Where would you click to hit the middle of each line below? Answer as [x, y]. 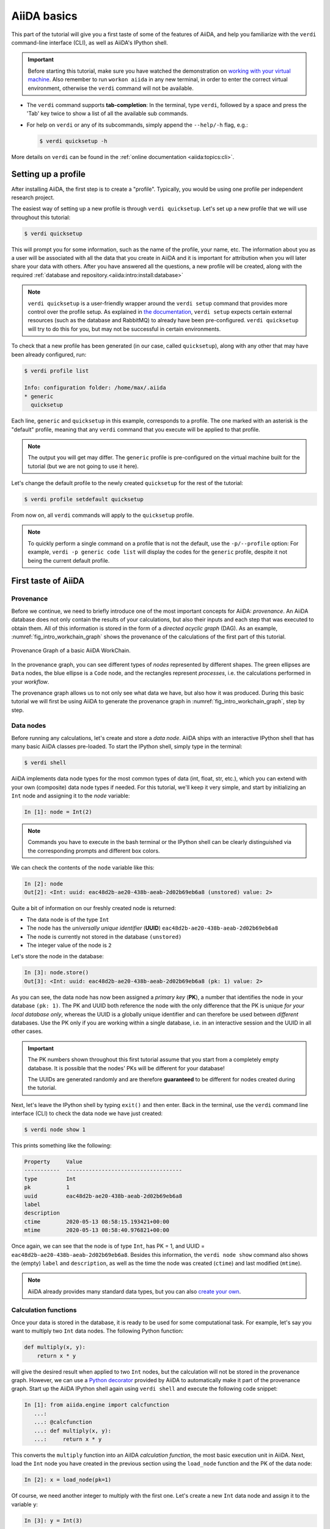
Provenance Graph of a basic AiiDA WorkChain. [71, 651]
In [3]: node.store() [57, 973]
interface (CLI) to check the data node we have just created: [87, 1114]
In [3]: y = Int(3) [53, 1520]
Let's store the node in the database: [57, 957]
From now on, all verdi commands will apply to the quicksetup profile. [103, 515]
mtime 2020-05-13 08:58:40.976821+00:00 [97, 1230]
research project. [33, 197]
